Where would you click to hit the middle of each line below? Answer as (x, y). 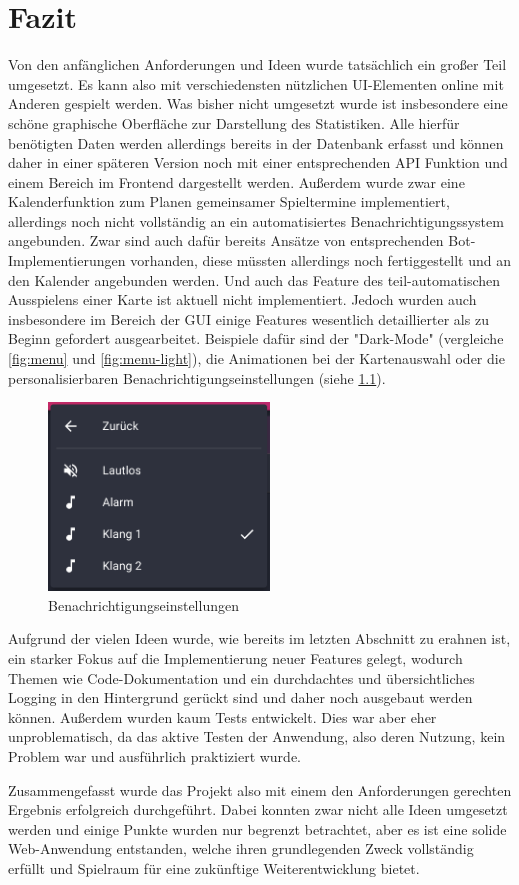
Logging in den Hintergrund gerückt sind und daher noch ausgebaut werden (240, 697)
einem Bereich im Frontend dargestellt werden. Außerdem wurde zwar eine (236, 181)
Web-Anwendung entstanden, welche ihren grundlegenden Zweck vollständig (241, 848)
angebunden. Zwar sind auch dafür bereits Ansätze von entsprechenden (226, 240)
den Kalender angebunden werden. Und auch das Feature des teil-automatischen (254, 279)
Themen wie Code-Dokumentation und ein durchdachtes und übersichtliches (241, 677)
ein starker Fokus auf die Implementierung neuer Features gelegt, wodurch (235, 657)
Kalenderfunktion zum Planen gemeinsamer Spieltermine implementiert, (229, 201)
